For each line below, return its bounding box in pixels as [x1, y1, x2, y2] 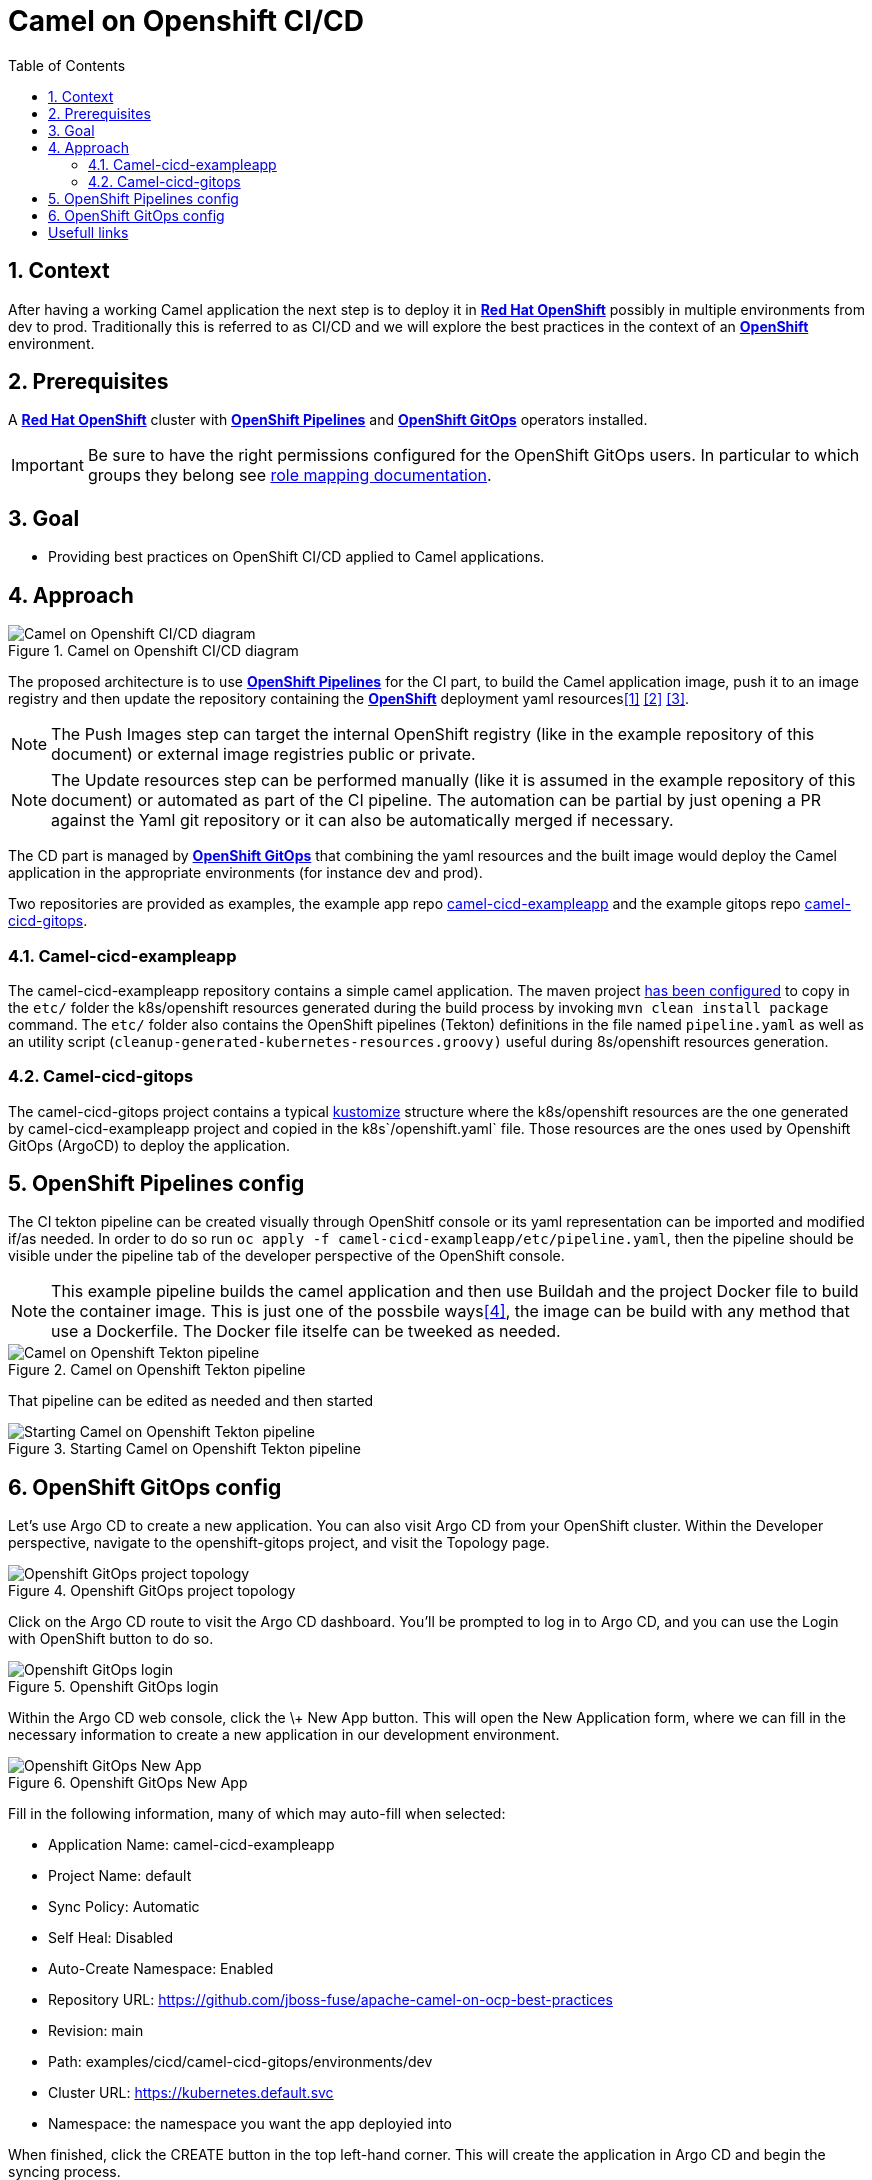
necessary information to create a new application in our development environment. [8, 1726, 560, 1744]
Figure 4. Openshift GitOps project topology [8, 1582, 296, 1600]
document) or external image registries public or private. [51, 744, 476, 765]
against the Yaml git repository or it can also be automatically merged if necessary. [51, 810, 674, 831]
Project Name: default [48, 1867, 192, 1885]
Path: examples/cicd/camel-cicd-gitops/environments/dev [48, 2053, 433, 2071]
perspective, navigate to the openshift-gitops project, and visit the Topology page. [8, 1534, 550, 1552]
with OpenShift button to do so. [8, 1630, 214, 1648]
